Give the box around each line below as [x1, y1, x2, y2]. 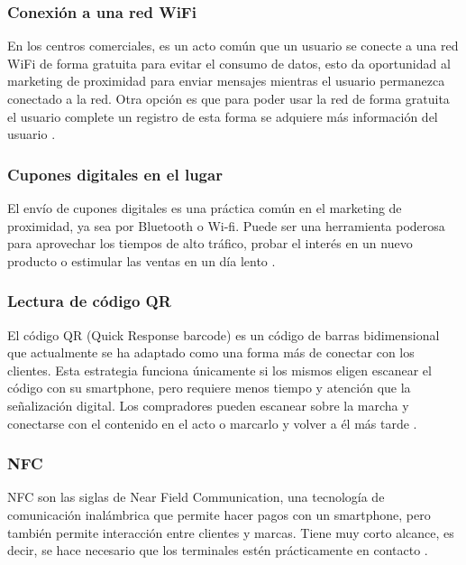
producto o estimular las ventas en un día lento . [7, 251, 276, 270]
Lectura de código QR [7, 290, 171, 312]
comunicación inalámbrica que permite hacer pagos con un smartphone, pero [7, 505, 431, 523]
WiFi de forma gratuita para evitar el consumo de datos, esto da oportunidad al [7, 53, 451, 72]
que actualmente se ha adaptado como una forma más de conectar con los [7, 343, 415, 362]
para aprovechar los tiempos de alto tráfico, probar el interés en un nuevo [7, 234, 413, 253]
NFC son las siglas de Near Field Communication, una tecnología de [7, 487, 385, 506]
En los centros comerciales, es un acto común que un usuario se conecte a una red [7, 36, 459, 55]
